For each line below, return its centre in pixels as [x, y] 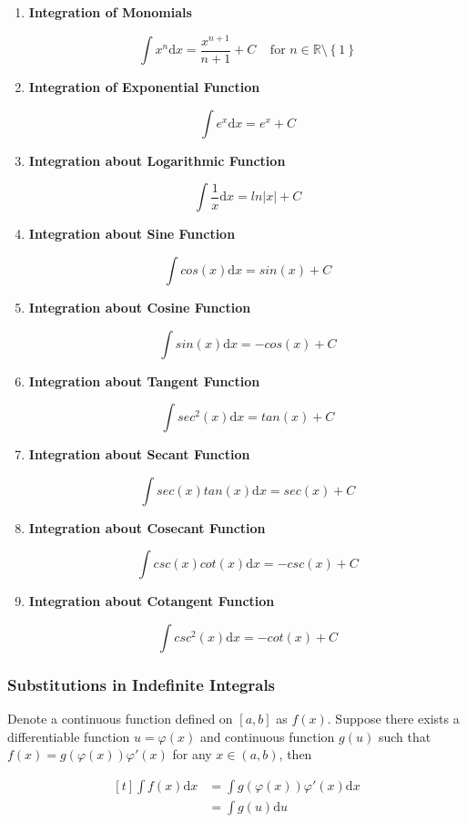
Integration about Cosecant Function [147, 527]
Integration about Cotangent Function [152, 601]
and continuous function [267, 736]
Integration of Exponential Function [144, 87]
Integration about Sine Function [132, 234]
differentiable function [69, 736]
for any [192, 754]
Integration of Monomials [110, 12]
